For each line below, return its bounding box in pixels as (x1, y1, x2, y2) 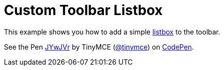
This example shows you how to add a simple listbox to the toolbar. (4, 27, 221, 36)
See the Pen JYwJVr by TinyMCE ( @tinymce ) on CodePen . (4, 42, 194, 51)
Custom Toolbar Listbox (4, 2, 163, 18)
